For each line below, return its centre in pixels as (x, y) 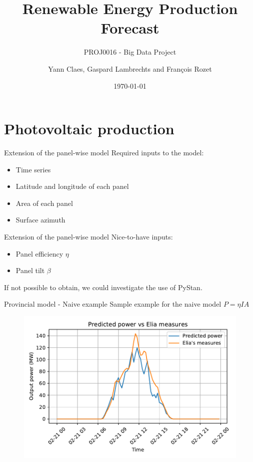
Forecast (130, 28)
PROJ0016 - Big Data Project (130, 52)
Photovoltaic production (89, 129)
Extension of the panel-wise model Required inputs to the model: (104, 153)
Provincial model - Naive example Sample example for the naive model (113, 304)
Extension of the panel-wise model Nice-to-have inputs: (88, 237)
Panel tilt (30, 270)
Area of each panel (44, 203)
